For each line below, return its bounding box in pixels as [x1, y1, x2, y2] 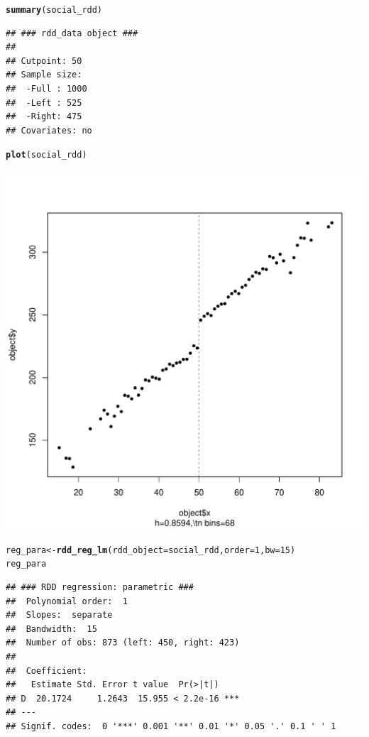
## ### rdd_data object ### [6, 28, 138, 38]
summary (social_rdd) [6, 5, 103, 15]
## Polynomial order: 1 [6, 596, 128, 606]
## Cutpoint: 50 [6, 55, 82, 66]
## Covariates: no [6, 125, 92, 136]
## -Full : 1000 [6, 84, 87, 94]
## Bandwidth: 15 [6, 623, 97, 634]
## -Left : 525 [6, 97, 82, 108]
